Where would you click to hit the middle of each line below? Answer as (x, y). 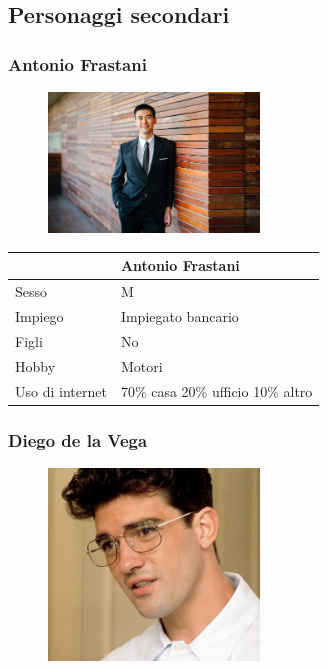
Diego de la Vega (78, 439)
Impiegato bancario (179, 315)
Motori (141, 365)
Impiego (39, 315)
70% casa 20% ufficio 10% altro (216, 390)
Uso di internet (61, 390)
